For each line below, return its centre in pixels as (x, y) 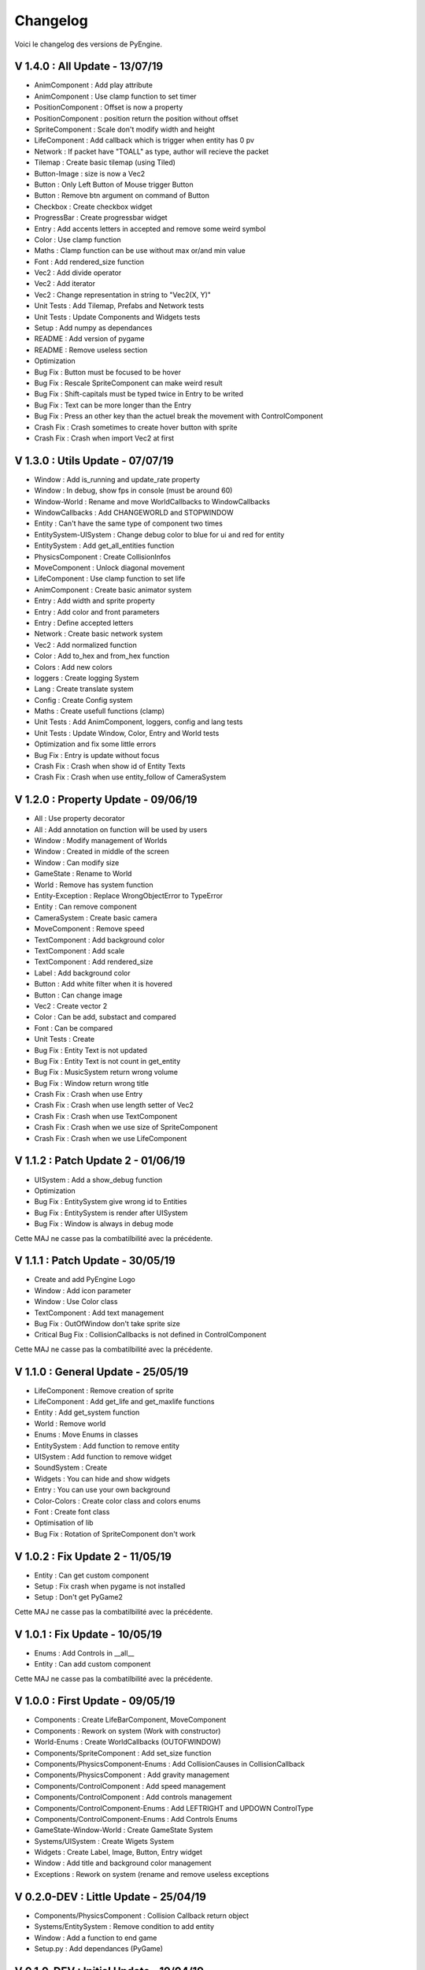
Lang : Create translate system (84, 689)
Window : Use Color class (76, 1302)
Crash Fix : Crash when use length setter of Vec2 (114, 1105)
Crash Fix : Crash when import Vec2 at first (104, 438)
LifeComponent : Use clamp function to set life (110, 578)
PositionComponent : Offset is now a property (109, 107)
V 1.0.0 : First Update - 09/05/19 (95, 1701)
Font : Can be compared (74, 1028)
